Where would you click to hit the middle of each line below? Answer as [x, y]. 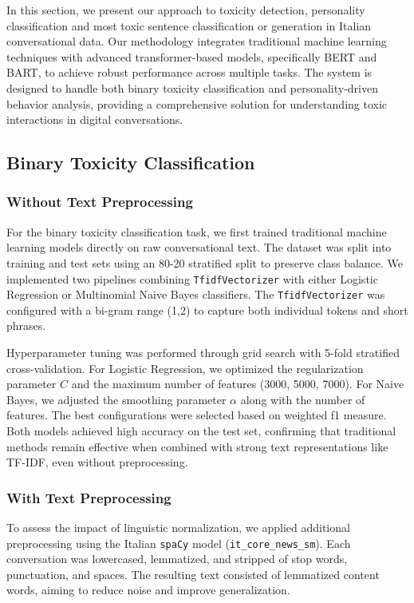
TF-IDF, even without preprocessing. [97, 462]
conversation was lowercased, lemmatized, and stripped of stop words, [177, 559]
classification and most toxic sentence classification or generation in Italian [189, 25]
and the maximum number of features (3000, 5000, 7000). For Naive [238, 384]
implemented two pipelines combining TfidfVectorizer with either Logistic [192, 278]
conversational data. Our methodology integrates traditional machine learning [197, 41]
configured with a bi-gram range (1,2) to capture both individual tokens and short [207, 309]
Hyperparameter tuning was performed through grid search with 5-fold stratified [203, 353]
